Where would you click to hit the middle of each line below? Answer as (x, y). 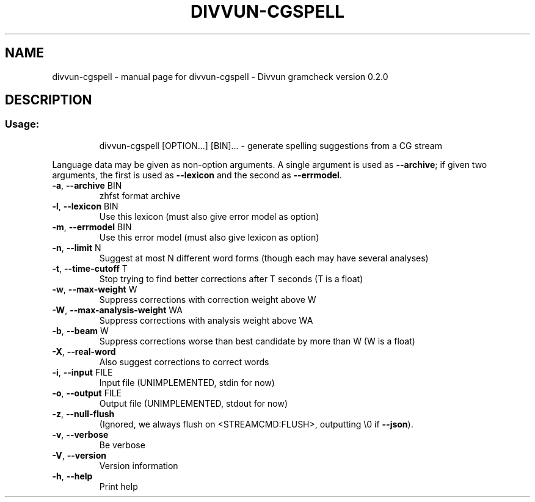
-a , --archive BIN (87, 185)
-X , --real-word (84, 351)
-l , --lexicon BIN (85, 206)
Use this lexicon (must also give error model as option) (209, 216)
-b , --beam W (80, 330)
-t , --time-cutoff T (90, 268)
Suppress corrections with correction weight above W (208, 299)
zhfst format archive (140, 195)
